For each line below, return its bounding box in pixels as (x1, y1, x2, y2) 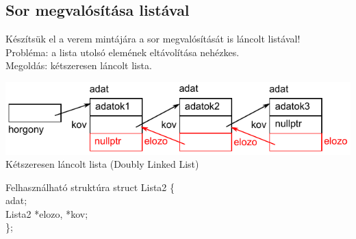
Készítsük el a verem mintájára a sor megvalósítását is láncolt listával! (5, 32, 301, 46)
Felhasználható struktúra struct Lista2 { (5, 179, 175, 194)
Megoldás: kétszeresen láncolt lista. (5, 58, 152, 73)
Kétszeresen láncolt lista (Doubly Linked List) (5, 157, 199, 171)
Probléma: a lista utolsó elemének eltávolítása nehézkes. (5, 45, 240, 59)
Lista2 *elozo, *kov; (5, 206, 88, 221)
